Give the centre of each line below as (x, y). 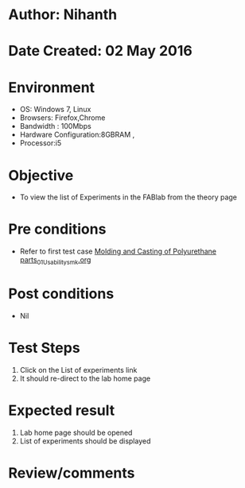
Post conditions (61, 294)
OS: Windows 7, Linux (55, 110)
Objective (41, 175)
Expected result (62, 411)
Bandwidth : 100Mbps (55, 126)
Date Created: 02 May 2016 (100, 51)
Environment (52, 87)
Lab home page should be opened (76, 432)
